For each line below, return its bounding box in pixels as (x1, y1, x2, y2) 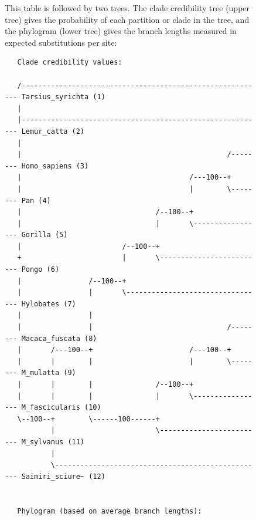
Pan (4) (21, 196, 51, 205)
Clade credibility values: (17, 58, 122, 67)
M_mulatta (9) (21, 369, 76, 377)
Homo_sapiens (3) (21, 161, 89, 170)
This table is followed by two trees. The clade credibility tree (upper (5, 2, 250, 13)
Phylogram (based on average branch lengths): (17, 507, 202, 515)
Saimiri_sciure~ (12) (21, 472, 105, 481)
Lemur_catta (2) (21, 127, 85, 136)
